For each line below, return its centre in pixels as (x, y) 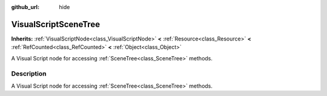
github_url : (25, 7)
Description (29, 74)
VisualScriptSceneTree (55, 24)
